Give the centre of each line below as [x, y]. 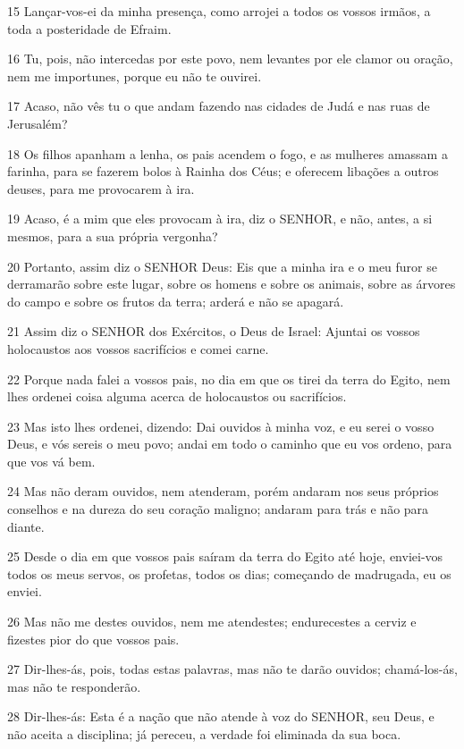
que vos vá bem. [51, 461]
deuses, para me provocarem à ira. [101, 188]
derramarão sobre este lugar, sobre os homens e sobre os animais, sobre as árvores [232, 284]
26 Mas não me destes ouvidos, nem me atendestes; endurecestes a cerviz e [212, 622]
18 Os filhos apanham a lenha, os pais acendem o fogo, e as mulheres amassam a [228, 153]
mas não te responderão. [74, 686]
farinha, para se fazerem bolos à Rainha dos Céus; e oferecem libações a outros [223, 171]
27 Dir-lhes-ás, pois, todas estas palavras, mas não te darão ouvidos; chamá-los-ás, [232, 669]
